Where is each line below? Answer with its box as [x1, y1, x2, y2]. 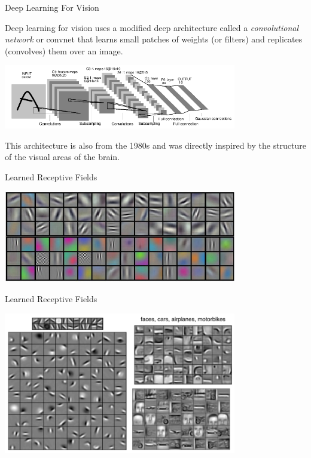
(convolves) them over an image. [5, 44, 123, 57]
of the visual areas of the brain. [5, 150, 120, 163]
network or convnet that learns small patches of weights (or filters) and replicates [5, 33, 303, 45]
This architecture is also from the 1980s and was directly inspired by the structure [5, 139, 307, 151]
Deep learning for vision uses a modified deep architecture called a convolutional [5, 21, 298, 33]
